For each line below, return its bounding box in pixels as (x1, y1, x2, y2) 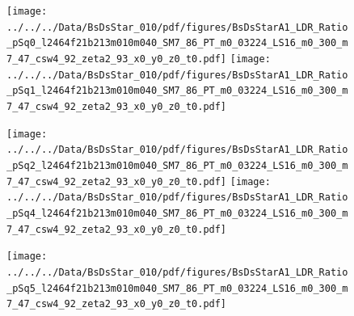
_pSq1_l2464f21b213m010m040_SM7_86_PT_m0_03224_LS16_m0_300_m (6, 85, 348, 97)
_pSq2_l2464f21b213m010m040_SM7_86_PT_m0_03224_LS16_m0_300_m (6, 159, 348, 171)
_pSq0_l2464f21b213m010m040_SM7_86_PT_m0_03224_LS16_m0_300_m (6, 37, 348, 49)
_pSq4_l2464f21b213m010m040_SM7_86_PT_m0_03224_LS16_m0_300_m (6, 207, 348, 219)
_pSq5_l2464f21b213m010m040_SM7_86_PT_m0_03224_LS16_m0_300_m (6, 282, 348, 294)
